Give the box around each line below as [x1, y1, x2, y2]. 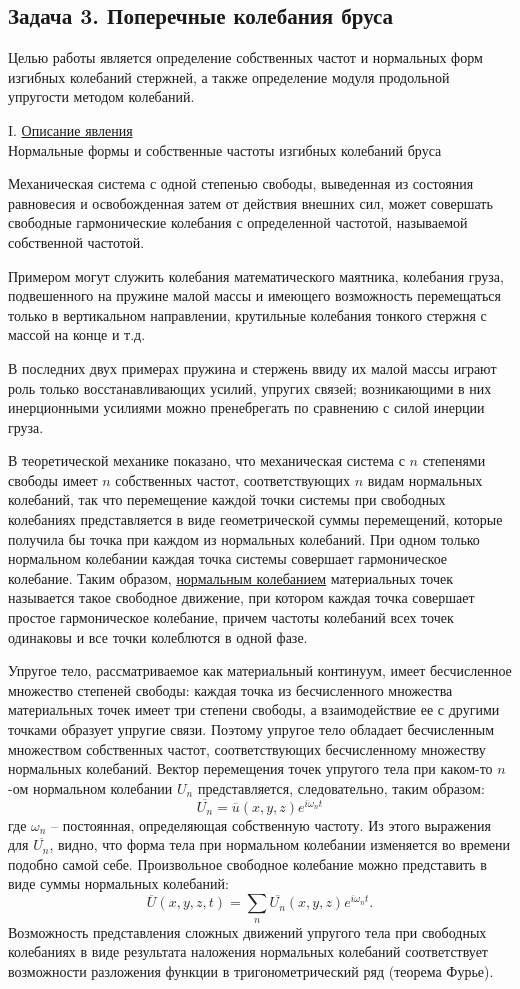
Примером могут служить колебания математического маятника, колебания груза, [8, 265, 504, 286]
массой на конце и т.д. [8, 324, 146, 345]
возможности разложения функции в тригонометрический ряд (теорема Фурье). [8, 960, 494, 981]
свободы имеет [8, 469, 98, 490]
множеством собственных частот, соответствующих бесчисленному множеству [8, 738, 486, 759]
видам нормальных [367, 469, 483, 490]
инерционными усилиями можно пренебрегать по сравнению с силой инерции [8, 397, 485, 418]
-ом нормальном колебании [8, 777, 173, 798]
